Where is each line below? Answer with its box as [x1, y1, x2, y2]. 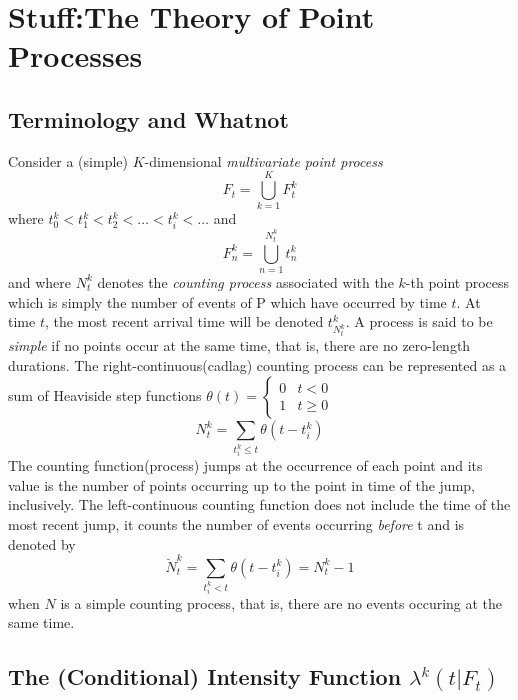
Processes [8, 35, 143, 76]
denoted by [8, 533, 76, 554]
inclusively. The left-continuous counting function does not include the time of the [8, 494, 511, 515]
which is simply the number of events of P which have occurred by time [8, 291, 447, 312]
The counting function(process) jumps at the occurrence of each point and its [8, 455, 483, 476]
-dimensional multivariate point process [144, 150, 383, 171]
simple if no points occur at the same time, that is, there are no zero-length [8, 335, 471, 356]
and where [8, 271, 72, 292]
